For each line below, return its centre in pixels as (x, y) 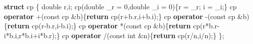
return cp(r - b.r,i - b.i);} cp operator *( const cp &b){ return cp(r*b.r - (113, 26)
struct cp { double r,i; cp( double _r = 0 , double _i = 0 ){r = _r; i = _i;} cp (120, 6)
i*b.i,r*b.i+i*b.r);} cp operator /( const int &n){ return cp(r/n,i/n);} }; (114, 35)
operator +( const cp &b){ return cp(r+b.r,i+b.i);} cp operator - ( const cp (120, 16)
